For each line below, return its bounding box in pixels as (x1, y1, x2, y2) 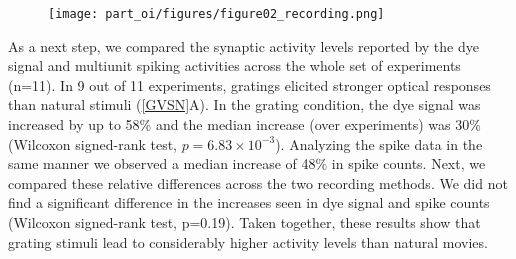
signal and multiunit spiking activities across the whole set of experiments (8, 55, 461, 76)
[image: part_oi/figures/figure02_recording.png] (48, 7, 385, 21)
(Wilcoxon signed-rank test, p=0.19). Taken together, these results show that (8, 212, 481, 232)
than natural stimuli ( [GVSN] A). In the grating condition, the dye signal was (8, 94, 481, 115)
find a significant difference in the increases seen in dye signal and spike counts (8, 192, 490, 213)
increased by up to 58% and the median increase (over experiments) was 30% (8, 114, 481, 135)
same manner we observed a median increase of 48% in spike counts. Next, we (8, 153, 486, 174)
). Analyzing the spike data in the (275, 133, 483, 154)
